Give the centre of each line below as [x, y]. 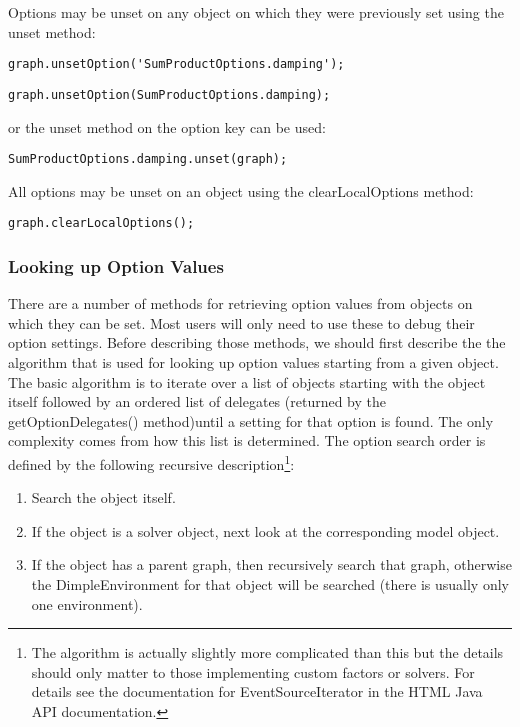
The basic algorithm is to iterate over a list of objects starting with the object [247, 381]
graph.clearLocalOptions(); [101, 223]
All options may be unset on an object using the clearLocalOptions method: [241, 190]
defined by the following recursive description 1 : [151, 462]
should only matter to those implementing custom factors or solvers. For [253, 671]
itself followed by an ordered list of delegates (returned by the [197, 401]
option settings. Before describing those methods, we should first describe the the [257, 342]
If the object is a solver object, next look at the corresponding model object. [265, 530]
